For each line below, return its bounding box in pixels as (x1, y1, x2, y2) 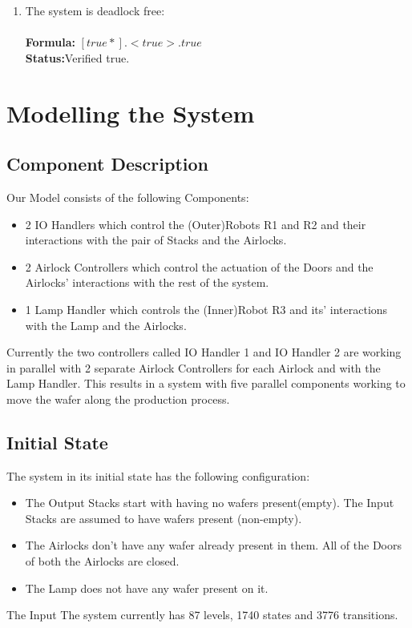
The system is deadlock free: (25, 2, 165, 18)
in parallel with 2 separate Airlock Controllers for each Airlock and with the (6, 359, 381, 376)
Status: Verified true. (25, 49, 130, 66)
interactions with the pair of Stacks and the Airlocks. (25, 231, 287, 248)
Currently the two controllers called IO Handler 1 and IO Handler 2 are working (6, 344, 402, 360)
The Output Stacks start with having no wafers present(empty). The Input (25, 494, 394, 511)
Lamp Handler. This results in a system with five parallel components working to (6, 375, 406, 392)
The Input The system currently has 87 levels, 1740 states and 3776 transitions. (6, 606, 398, 623)
